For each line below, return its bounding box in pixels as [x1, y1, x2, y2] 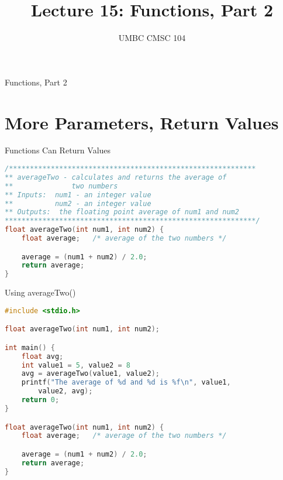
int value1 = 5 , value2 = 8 [21, 361, 130, 369]
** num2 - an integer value [5, 199, 151, 208]
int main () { [5, 343, 55, 352]
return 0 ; [21, 396, 60, 404]
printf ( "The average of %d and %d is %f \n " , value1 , [21, 378, 231, 387]
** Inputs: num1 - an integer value [5, 190, 151, 199]
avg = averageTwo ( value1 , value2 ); [21, 369, 160, 378]
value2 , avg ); [38, 387, 93, 396]
